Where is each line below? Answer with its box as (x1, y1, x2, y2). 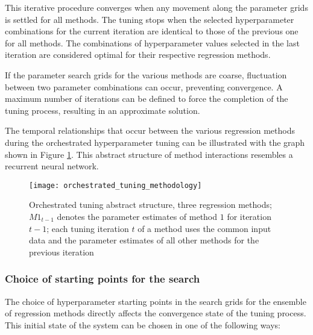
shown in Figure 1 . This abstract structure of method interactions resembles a (5, 148, 293, 160)
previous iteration (29, 245, 94, 258)
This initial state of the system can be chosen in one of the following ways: (5, 318, 280, 331)
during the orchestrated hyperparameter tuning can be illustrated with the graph (5, 136, 305, 148)
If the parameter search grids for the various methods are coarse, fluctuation (5, 68, 287, 81)
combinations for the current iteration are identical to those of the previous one (5, 25, 299, 37)
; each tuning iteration (46, 222, 129, 234)
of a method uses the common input (138, 222, 271, 234)
